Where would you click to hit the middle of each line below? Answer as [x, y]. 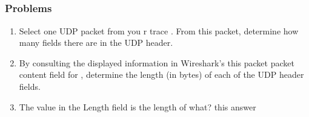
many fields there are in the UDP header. [96, 43]
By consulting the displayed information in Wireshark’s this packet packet [157, 62]
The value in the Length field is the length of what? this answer [138, 106]
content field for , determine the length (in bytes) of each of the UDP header [161, 74]
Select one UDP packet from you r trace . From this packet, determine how [159, 30]
